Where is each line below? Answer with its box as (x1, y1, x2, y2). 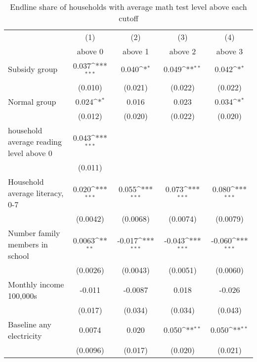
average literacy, (8, 187, 64, 199)
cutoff (119, 12, 138, 24)
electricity (8, 329, 42, 341)
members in (8, 238, 48, 250)
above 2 (169, 45, 196, 57)
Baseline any (8, 318, 51, 330)
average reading (8, 135, 62, 147)
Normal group (8, 95, 56, 107)
